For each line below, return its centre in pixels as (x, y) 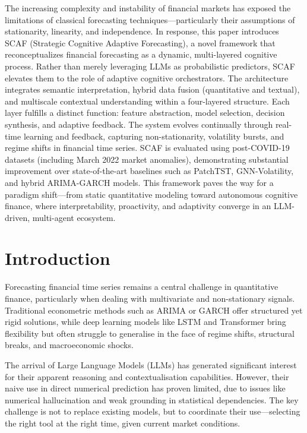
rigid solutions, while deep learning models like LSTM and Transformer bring (145, 322)
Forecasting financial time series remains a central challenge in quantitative (142, 287)
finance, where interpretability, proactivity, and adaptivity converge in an (138, 206)
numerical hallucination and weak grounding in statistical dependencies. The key (152, 399)
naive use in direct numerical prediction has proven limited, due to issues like (145, 388)
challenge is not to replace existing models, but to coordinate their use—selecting (153, 411)
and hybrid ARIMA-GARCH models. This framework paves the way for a (139, 182)
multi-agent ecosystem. (74, 217)
